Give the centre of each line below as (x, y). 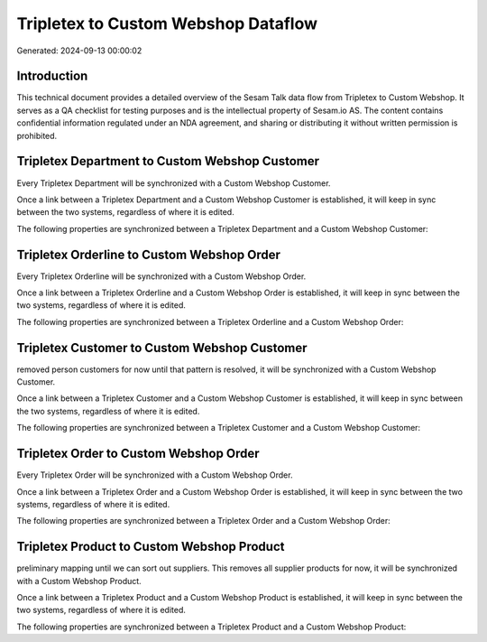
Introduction (52, 76)
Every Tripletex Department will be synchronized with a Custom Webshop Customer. (174, 183)
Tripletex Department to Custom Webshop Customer (168, 161)
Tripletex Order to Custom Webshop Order (138, 454)
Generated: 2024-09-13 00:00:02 (79, 51)
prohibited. (37, 135)
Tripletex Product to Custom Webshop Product (151, 547)
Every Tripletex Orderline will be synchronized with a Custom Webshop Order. (161, 276)
